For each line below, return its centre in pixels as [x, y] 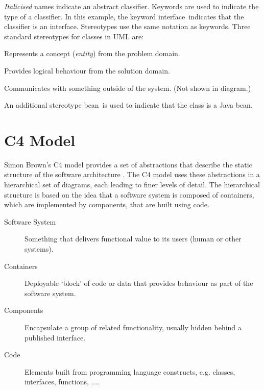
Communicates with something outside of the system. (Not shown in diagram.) [128, 88]
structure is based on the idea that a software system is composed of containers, [129, 194]
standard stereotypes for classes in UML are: [74, 36]
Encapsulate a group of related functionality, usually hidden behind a [133, 327]
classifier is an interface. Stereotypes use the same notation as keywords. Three [127, 26]
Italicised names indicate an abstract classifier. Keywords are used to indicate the [131, 6]
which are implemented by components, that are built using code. [107, 204]
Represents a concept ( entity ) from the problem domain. [92, 53]
